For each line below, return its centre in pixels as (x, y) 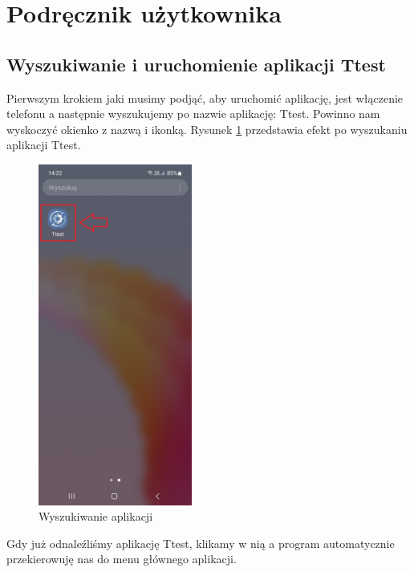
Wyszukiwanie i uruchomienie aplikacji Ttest (196, 64)
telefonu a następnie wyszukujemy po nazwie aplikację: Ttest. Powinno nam (193, 114)
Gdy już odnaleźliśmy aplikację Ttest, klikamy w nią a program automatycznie (201, 543)
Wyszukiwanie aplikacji (96, 516)
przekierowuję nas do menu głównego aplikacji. (122, 559)
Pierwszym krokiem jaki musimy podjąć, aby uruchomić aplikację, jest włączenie (205, 97)
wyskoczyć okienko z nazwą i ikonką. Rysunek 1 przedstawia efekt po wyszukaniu (207, 129)
